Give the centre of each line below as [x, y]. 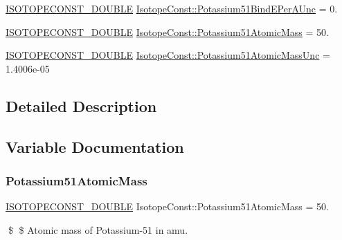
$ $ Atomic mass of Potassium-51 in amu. [98, 229]
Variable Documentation [95, 146]
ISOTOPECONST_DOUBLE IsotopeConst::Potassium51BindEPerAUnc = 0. [172, 8]
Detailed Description [81, 105]
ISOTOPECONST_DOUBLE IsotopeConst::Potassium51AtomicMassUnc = [168, 55]
